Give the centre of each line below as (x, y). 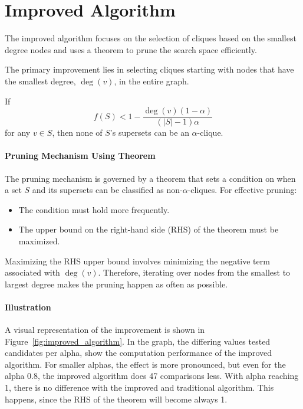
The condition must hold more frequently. (94, 209)
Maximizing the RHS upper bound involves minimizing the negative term (137, 261)
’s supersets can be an (149, 132)
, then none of (77, 132)
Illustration (28, 307)
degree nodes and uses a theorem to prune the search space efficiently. (131, 49)
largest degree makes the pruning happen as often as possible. (116, 284)
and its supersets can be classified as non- (107, 190)
